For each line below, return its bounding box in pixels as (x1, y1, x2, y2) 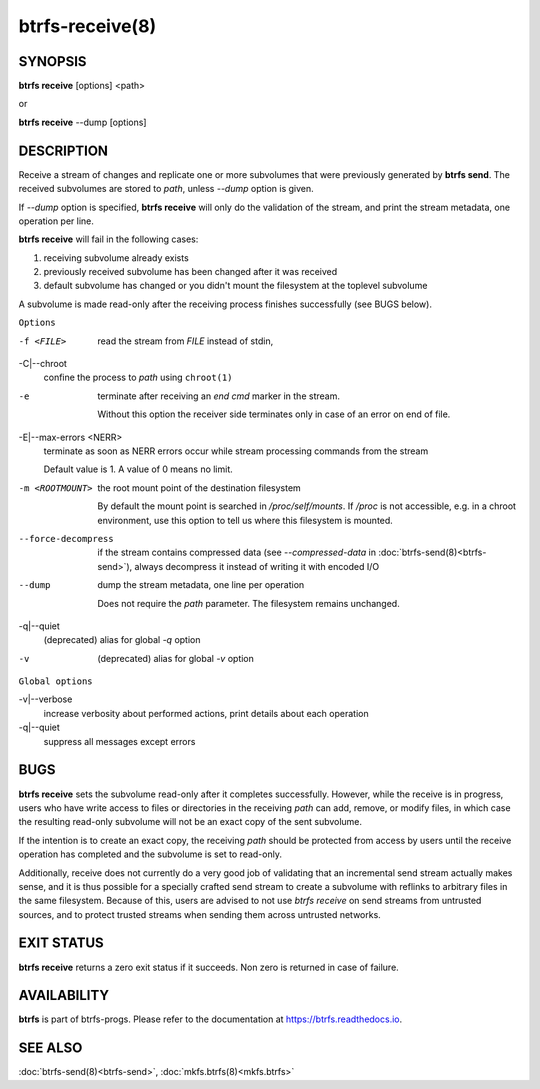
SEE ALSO (18, 1040, 83, 1057)
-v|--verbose (18, 693, 73, 705)
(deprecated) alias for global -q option (43, 634, 201, 646)
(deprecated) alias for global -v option (97, 652, 255, 664)
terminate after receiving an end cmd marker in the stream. (97, 390, 340, 402)
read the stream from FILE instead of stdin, (97, 335, 274, 347)
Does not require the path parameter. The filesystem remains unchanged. (97, 597, 400, 609)
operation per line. (18, 215, 95, 227)
